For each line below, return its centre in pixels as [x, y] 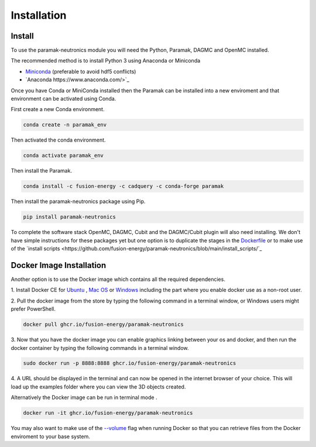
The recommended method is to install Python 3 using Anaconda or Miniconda [106, 61]
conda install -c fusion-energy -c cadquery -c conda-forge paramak [123, 186]
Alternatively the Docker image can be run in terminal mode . [84, 397]
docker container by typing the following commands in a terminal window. [100, 348]
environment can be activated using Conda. [63, 99]
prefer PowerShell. [33, 309]
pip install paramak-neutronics [70, 217]
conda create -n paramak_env [65, 125]
